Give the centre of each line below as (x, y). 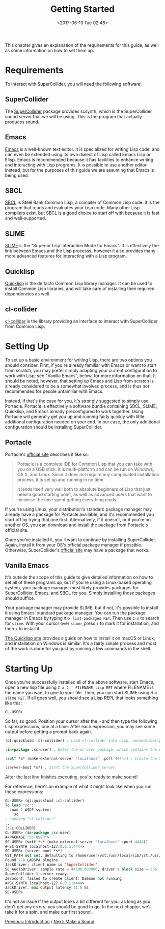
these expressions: (24, 792)
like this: (14, 703)
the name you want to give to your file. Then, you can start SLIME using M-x (81, 693)
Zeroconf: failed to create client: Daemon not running (63, 878)
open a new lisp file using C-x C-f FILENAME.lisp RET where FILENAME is (79, 687)
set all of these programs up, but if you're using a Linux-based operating (79, 582)
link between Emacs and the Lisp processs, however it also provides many (80, 251)
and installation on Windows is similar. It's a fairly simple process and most (81, 643)
